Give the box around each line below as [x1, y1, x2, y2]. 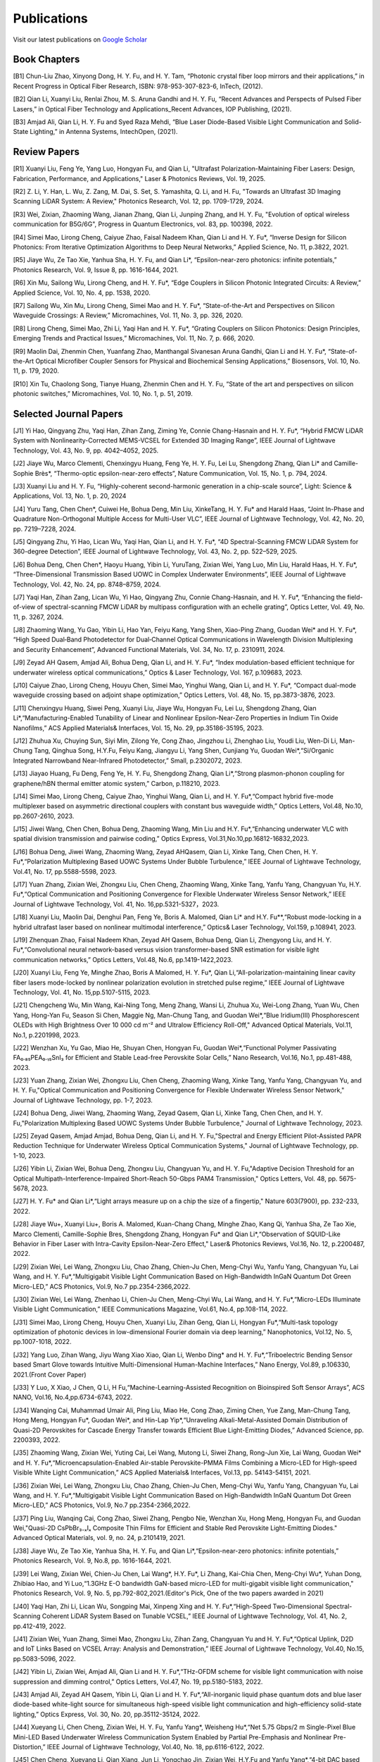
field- [347, 593, 363, 601]
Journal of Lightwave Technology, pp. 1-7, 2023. [13, 1096, 153, 1104]
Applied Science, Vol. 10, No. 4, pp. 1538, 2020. [13, 288, 151, 297]
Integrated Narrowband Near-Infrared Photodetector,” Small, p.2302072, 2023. [13, 756, 242, 765]
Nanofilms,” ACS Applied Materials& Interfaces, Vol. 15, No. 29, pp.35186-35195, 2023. [13, 723, 264, 732]
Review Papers [13, 146, 80, 158]
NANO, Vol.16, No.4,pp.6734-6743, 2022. [13, 1393, 133, 1402]
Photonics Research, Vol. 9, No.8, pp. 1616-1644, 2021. [13, 1556, 172, 1565]
